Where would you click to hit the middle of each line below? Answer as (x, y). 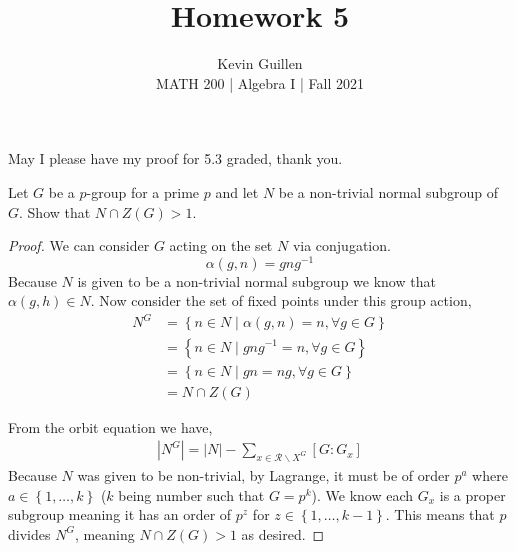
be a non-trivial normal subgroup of (388, 191)
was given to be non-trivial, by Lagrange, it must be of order (263, 475)
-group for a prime (143, 191)
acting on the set (221, 245)
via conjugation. (341, 245)
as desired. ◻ (283, 533)
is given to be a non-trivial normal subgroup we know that (256, 280)
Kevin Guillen (260, 63)
